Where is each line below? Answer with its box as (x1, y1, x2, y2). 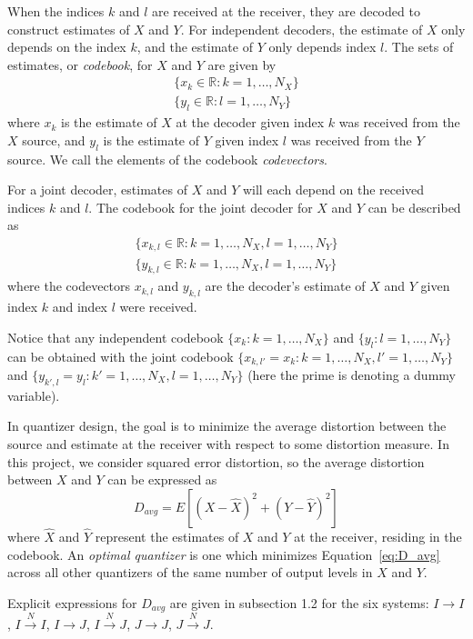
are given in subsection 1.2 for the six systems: (169, 593, 429, 612)
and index (52, 297, 107, 316)
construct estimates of (7, 19, 130, 38)
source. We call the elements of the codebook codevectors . (7, 149, 327, 168)
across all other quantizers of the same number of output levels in (7, 563, 373, 582)
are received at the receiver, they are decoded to (151, 2, 420, 20)
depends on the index (7, 37, 126, 56)
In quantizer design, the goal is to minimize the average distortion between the (7, 416, 447, 435)
